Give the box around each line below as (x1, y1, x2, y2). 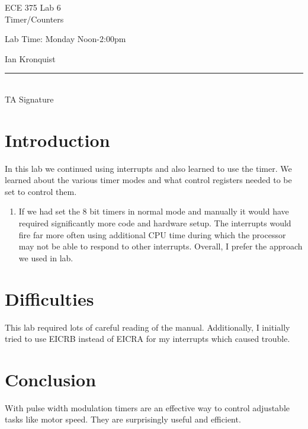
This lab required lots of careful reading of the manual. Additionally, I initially (5, 321, 290, 333)
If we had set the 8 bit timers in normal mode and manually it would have (18, 205, 289, 217)
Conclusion (5, 367, 97, 391)
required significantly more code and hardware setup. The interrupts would (18, 217, 291, 229)
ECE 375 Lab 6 (5, 1, 61, 13)
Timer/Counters (5, 12, 64, 25)
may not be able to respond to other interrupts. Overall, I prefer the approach (18, 240, 303, 252)
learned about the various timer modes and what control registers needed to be (5, 174, 292, 186)
